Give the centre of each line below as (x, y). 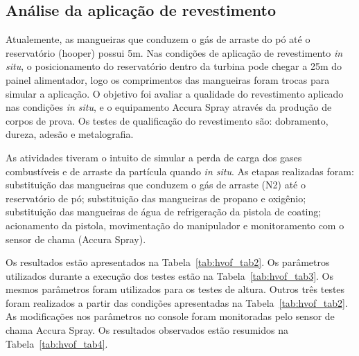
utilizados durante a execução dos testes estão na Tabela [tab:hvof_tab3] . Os (169, 275)
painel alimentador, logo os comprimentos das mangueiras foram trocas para (168, 79)
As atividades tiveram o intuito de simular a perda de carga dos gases (154, 157)
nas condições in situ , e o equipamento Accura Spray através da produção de (169, 107)
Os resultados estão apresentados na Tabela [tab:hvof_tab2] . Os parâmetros (168, 262)
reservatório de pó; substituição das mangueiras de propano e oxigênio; (156, 198)
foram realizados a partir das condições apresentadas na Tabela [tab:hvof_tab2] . (177, 302)
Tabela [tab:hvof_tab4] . (57, 343)
